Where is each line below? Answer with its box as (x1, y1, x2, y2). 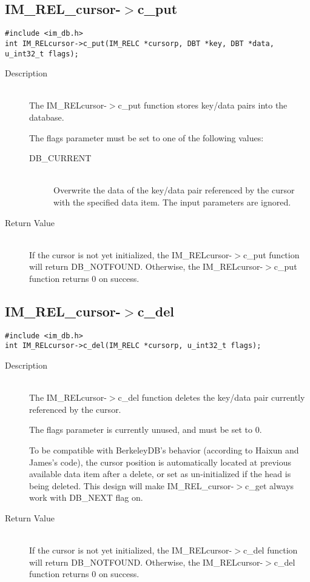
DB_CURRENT (29, 152, 92, 164)
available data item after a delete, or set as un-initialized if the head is (29, 467, 291, 480)
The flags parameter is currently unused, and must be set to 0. (29, 423, 262, 436)
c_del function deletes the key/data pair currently (118, 391, 305, 404)
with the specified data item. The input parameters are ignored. (53, 195, 291, 208)
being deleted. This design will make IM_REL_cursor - (29, 479, 234, 492)
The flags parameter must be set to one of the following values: (29, 131, 264, 144)
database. (29, 110, 64, 123)
